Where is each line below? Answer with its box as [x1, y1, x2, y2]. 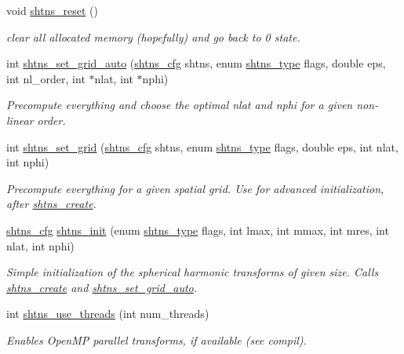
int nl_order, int [6, 70, 86, 86]
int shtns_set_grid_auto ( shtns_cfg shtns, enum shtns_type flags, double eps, [6, 55, 386, 71]
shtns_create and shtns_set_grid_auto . [6, 279, 198, 295]
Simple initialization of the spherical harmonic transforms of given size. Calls [6, 264, 379, 280]
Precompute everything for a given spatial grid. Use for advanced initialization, [6, 180, 384, 196]
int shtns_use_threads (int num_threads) [6, 305, 209, 322]
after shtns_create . [6, 195, 96, 212]
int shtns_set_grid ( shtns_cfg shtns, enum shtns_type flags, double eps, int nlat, [6, 138, 399, 155]
